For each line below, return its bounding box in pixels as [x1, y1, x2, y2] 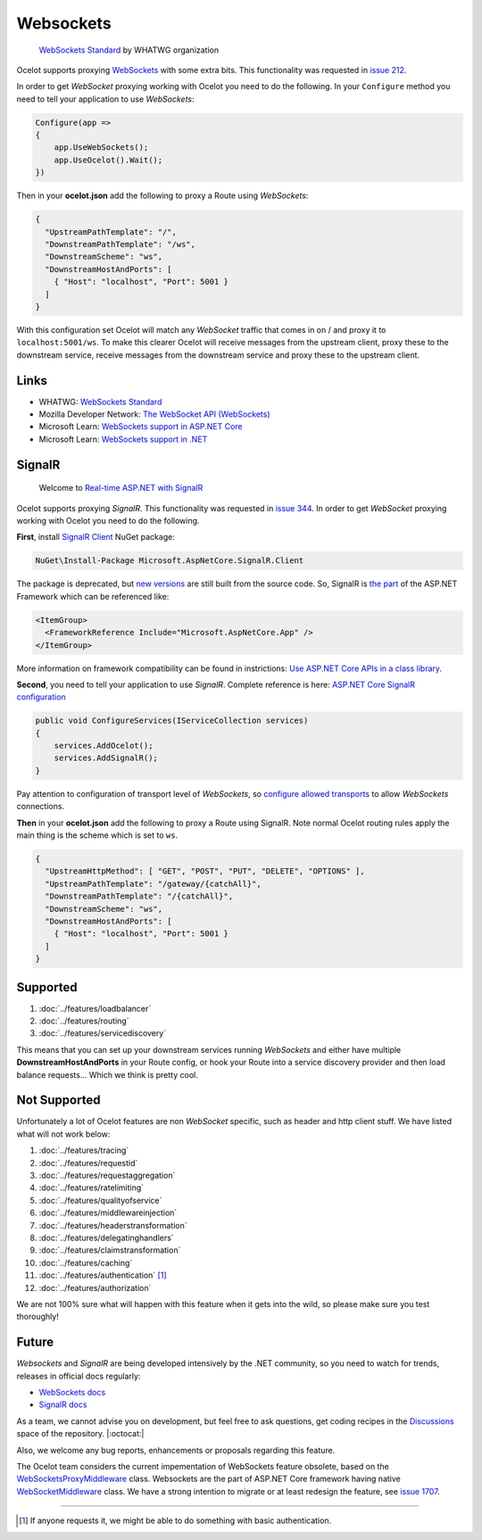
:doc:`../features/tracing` [38, 1145, 129, 1155]
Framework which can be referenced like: [16, 591, 170, 601]
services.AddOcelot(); [54, 741, 154, 751]
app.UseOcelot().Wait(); [54, 154, 163, 165]
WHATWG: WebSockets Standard [38, 396, 162, 407]
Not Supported [16, 1093, 101, 1108]
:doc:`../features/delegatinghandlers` [38, 1232, 174, 1243]
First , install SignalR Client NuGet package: [16, 532, 176, 542]
